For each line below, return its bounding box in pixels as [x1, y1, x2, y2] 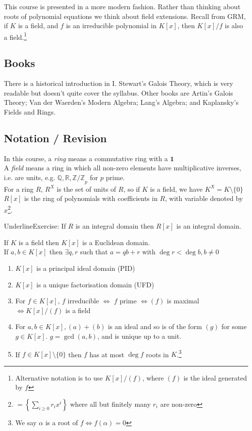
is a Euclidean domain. [82, 237, 150, 247]
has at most [89, 349, 125, 359]
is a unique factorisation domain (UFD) [36, 279, 154, 289]
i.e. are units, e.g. [4, 172, 55, 182]
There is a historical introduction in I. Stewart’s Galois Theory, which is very [4, 78, 233, 88]
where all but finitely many [70, 399, 151, 409]
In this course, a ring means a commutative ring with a [4, 153, 168, 163]
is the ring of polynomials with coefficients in [24, 193, 158, 203]
